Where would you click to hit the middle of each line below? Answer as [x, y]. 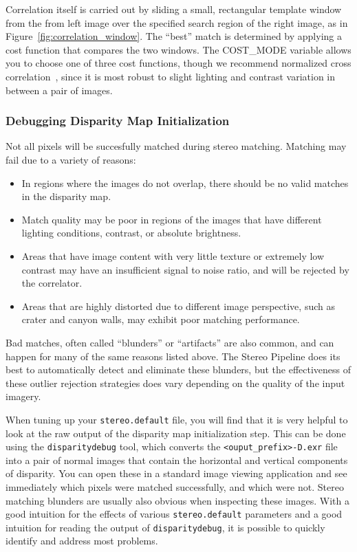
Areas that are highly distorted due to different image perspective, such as [178, 306]
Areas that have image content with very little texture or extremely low [173, 255]
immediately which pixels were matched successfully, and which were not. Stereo [175, 486]
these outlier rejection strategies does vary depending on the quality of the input [175, 383]
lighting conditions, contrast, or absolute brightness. [131, 233]
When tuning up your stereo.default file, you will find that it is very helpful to [177, 419]
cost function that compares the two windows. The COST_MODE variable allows [178, 49]
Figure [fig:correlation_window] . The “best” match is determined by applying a [174, 36]
